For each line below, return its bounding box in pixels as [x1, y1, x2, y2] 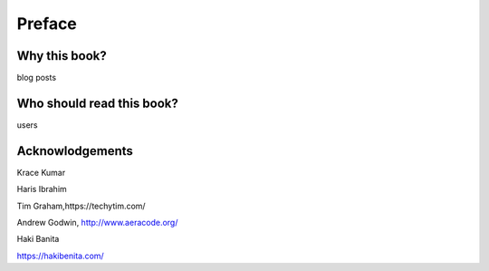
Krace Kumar [16, 167, 66, 178]
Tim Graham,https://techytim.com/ [16, 200, 146, 211]
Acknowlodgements [16, 143, 133, 159]
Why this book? [16, 48, 108, 63]
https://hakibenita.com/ [16, 250, 104, 261]
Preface [16, 14, 77, 34]
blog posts [16, 73, 57, 83]
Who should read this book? [16, 95, 178, 111]
